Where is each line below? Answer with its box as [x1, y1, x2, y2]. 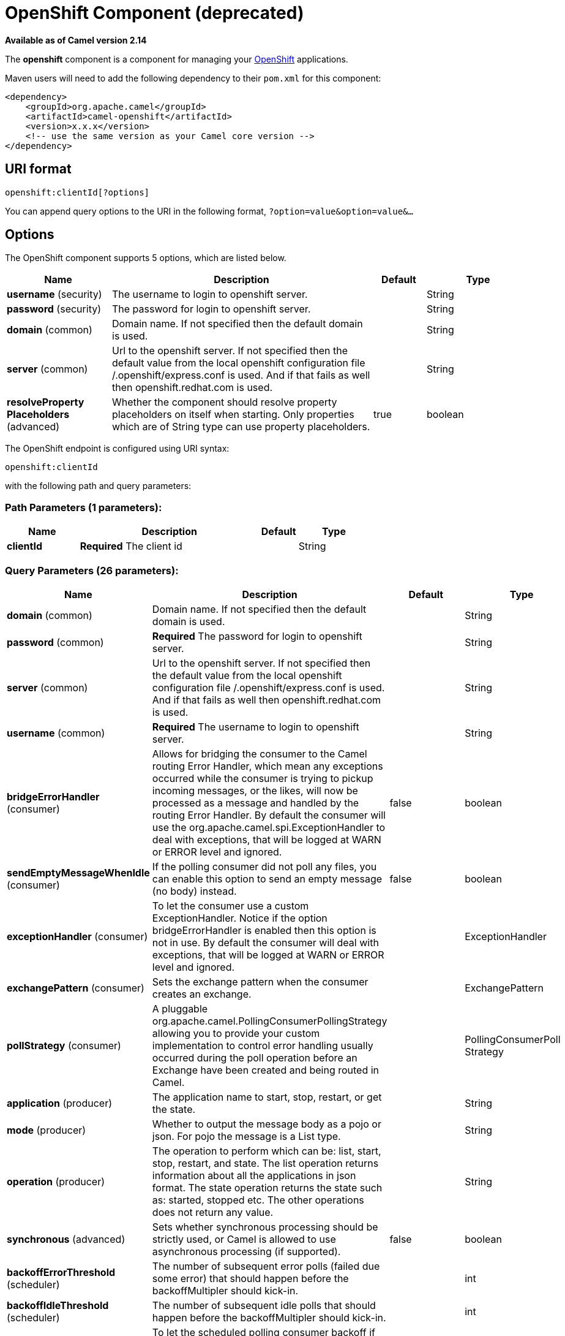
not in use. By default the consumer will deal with [152, 936, 379, 949]
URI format [5, 161, 72, 177]
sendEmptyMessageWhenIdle [7, 866, 150, 879]
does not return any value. [152, 1205, 274, 1218]
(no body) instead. [152, 884, 237, 897]
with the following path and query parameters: [5, 480, 192, 492]
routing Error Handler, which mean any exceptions [152, 759, 383, 772]
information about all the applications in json [152, 1169, 356, 1182]
